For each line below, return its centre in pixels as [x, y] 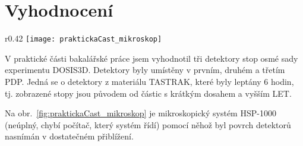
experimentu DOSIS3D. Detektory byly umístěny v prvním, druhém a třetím [145, 70]
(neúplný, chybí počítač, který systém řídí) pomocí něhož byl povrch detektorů [148, 124]
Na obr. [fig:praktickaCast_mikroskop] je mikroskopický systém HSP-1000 [141, 113]
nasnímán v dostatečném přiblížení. [69, 136]
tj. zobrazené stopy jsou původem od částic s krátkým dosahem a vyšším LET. [148, 93]
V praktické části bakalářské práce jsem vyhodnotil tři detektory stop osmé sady [151, 58]
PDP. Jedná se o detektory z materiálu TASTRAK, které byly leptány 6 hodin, [149, 81]
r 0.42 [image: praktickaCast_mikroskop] [83, 38]
